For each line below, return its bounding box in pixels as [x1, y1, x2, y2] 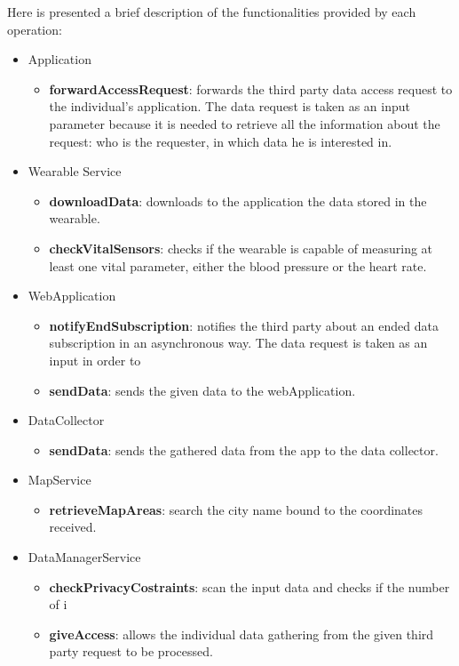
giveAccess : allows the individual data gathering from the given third [49, 624, 434, 643]
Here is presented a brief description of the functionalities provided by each [7, 3, 416, 20]
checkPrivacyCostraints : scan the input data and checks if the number [49, 577, 450, 596]
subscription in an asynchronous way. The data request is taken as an [49, 333, 428, 352]
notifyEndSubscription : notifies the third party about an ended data [49, 316, 439, 334]
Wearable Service [28, 162, 122, 181]
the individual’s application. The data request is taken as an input [49, 97, 410, 116]
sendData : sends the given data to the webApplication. [49, 381, 356, 399]
